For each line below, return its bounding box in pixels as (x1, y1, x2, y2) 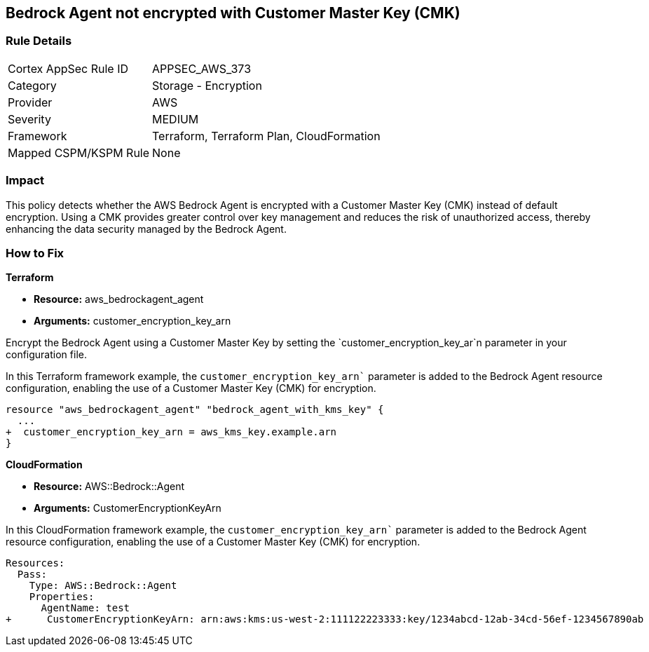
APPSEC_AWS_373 (152, 61, 252, 76)
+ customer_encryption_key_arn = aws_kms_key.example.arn (6, 426, 337, 438)
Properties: (29, 591, 95, 603)
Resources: (6, 557, 65, 569)
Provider (8, 95, 53, 109)
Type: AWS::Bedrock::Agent (29, 580, 177, 592)
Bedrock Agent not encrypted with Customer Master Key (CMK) (6, 4, 460, 22)
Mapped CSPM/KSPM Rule (8, 145, 150, 160)
